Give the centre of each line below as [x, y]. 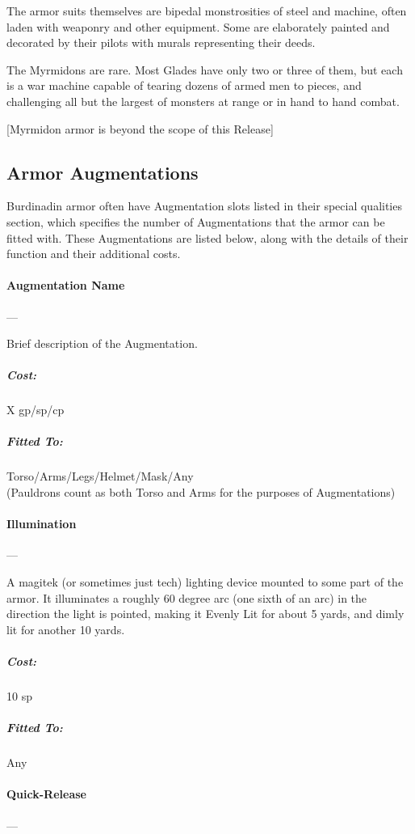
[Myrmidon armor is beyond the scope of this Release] [140, 128]
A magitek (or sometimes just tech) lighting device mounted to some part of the [205, 582]
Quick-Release [46, 794]
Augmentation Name [66, 285]
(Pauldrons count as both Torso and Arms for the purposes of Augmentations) [201, 492]
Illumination [42, 524]
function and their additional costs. [94, 254]
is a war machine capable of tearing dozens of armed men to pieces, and [184, 85]
